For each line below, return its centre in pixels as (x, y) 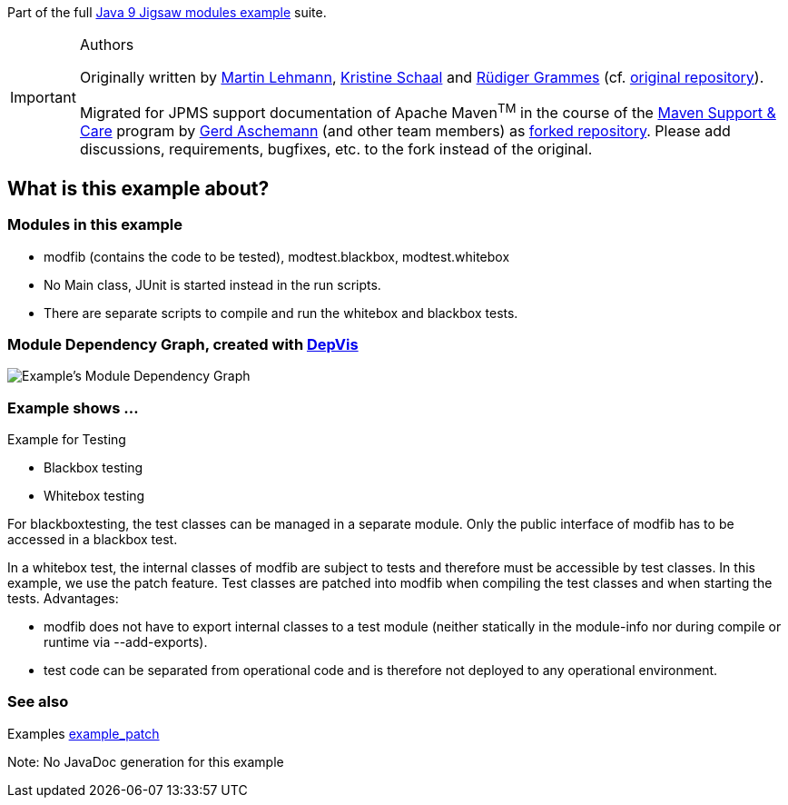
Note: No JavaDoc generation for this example (146, 761)
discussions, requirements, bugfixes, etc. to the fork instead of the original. (336, 149)
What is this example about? (138, 188)
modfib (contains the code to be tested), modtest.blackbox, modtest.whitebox (277, 256)
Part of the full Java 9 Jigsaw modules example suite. (167, 12)
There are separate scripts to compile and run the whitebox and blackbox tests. (281, 313)
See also (38, 702)
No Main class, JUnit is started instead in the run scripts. (212, 284)
